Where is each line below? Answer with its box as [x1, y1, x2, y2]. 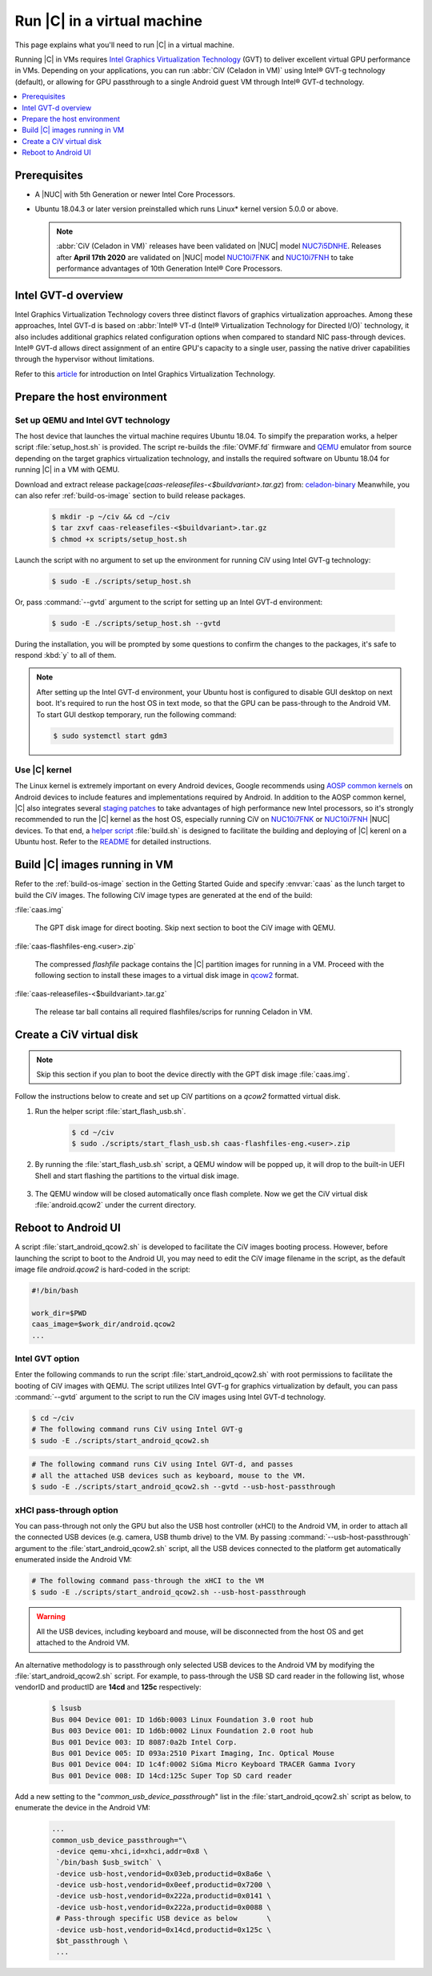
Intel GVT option [14, 1353, 80, 1364]
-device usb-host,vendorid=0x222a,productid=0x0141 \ [56, 1891, 271, 1901]
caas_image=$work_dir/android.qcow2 [31, 1320, 176, 1329]
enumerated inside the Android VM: [14, 1555, 132, 1565]
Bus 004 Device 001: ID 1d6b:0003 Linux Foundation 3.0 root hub [51, 1715, 314, 1724]
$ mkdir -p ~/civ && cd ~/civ [51, 512, 170, 521]
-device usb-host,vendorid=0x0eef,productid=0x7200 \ [56, 1881, 271, 1890]
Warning [36, 1612, 66, 1621]
